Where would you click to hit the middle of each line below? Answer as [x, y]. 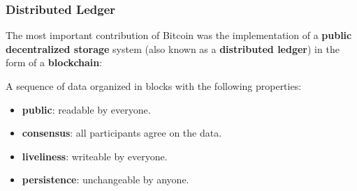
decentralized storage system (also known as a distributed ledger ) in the [173, 48]
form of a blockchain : [54, 62]
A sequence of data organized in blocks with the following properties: [154, 86]
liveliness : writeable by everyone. [95, 156]
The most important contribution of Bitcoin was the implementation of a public [179, 35]
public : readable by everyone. [86, 109]
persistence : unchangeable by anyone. [105, 179]
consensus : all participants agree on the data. [122, 133]
